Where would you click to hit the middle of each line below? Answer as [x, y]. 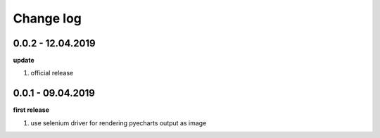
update [24, 61]
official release [52, 73]
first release [31, 110]
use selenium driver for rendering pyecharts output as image [119, 123]
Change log [47, 18]
